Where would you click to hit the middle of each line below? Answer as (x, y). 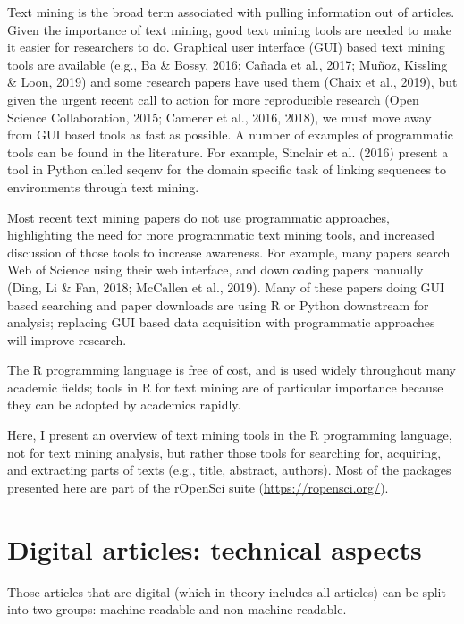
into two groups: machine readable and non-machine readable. (177, 609)
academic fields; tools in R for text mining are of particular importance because (225, 387)
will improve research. (67, 339)
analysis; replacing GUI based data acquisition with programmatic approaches (221, 322)
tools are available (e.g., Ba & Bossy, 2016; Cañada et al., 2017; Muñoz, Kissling (228, 64)
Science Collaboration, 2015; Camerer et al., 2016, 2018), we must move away (219, 117)
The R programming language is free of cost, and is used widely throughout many (232, 370)
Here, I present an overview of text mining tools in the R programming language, (230, 435)
